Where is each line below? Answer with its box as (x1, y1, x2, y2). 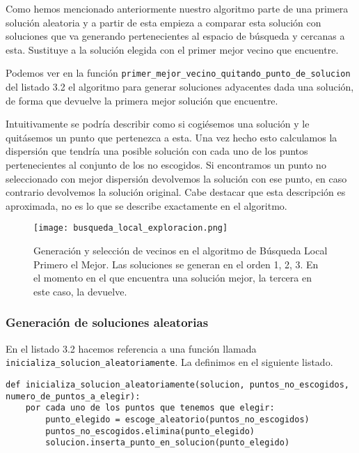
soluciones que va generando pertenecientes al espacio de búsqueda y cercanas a (6, 29, 345, 43)
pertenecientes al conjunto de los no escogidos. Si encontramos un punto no (6, 158, 326, 171)
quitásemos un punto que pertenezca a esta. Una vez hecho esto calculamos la (6, 130, 337, 144)
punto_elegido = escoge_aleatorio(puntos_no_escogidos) (45, 414, 310, 424)
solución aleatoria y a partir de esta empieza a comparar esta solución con (6, 15, 321, 29)
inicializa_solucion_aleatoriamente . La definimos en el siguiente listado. (6, 355, 333, 369)
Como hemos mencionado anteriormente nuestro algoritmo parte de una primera (6, 1, 349, 15)
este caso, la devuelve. (33, 284, 127, 298)
